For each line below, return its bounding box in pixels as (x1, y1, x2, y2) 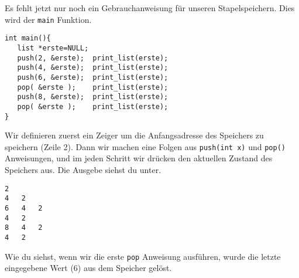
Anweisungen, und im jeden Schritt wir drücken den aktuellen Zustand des (5, 152, 273, 164)
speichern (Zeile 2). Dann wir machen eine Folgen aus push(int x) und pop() (5, 140, 286, 152)
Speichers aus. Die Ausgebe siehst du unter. (5, 164, 161, 175)
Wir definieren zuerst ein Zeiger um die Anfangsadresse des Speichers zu (5, 129, 264, 141)
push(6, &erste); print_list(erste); (17, 73, 169, 82)
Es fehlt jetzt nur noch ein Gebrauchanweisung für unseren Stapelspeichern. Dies (5, 2, 295, 13)
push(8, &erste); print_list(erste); (17, 93, 169, 101)
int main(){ (5, 34, 51, 43)
